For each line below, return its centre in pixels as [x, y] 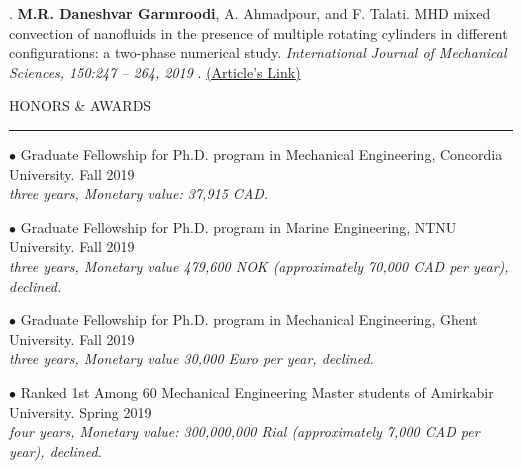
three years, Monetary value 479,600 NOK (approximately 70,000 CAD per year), [259, 265]
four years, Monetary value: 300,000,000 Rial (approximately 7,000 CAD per [244, 431]
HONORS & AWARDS [80, 105]
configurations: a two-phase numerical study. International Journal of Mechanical [258, 52]
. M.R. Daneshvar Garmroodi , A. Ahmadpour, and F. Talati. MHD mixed [250, 13]
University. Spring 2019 [80, 411]
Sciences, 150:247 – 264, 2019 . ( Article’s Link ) [155, 71]
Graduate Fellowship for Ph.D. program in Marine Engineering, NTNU [238, 226]
